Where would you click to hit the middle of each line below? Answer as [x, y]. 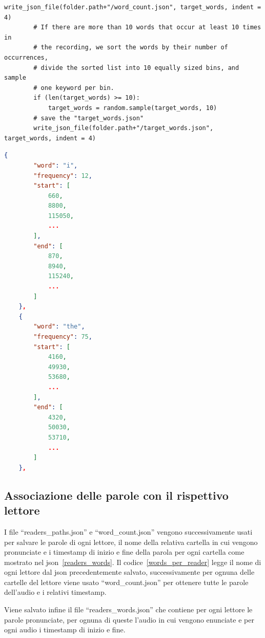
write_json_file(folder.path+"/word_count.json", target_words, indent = [133, 7]
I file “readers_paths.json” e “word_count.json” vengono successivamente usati [128, 531]
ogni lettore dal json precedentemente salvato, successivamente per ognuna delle [129, 572]
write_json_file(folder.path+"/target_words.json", [124, 128]
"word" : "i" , [56, 165]
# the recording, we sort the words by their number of [131, 48]
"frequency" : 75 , [63, 337]
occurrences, [26, 57]
